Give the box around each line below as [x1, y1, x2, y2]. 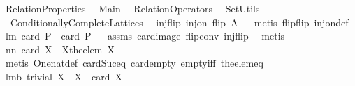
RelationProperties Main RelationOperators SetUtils [5, 1, 260, 15]
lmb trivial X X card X [5, 69, 122, 83]
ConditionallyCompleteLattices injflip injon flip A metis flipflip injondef [10, 15, 349, 29]
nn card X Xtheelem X [5, 42, 115, 56]
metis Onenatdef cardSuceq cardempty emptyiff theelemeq [5, 55, 263, 70]
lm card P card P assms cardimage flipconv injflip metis [5, 28, 285, 43]
